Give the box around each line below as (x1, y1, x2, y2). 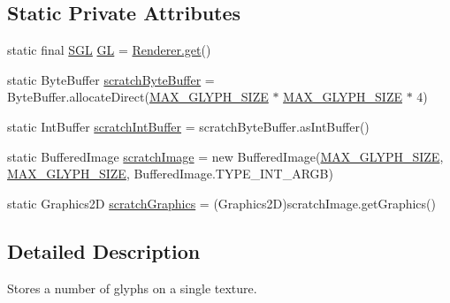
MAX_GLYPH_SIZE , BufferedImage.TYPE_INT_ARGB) (7, 164, 333, 183)
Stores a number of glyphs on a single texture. (7, 278, 257, 297)
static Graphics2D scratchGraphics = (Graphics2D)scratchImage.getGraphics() (7, 193, 436, 212)
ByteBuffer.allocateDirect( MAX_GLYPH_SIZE (7, 87, 269, 106)
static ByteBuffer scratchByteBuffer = (7, 70, 215, 88)
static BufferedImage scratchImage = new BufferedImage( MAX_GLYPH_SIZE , (7, 147, 444, 165)
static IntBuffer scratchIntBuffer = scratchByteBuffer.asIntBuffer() (7, 117, 370, 135)
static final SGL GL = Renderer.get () (7, 41, 211, 59)
